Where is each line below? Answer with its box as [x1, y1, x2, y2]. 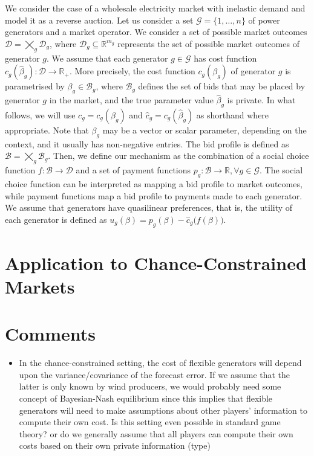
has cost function [194, 51, 257, 64]
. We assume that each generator [47, 51, 168, 64]
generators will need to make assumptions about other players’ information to [19, 403, 307, 416]
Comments [5, 321, 96, 346]
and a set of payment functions [76, 164, 191, 176]
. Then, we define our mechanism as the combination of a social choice [48, 149, 309, 162]
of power [248, 13, 280, 26]
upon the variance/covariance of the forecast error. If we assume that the [19, 368, 290, 381]
